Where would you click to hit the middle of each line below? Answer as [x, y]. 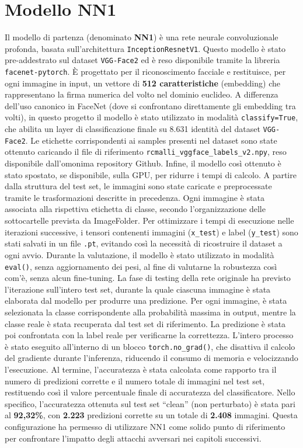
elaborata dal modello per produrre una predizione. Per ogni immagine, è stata [146, 301]
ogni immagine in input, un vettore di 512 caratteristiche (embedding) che [142, 83]
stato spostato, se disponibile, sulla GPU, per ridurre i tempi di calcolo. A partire [151, 174]
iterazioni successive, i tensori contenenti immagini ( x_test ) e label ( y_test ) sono [151, 232]
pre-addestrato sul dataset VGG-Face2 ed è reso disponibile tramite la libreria [142, 60]
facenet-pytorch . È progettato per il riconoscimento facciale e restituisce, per [145, 72]
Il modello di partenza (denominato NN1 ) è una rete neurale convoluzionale [142, 37]
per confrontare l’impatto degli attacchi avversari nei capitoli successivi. [133, 438]
